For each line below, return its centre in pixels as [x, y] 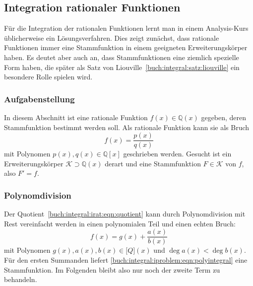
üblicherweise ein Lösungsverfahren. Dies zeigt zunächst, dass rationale [112, 37]
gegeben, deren [224, 117]
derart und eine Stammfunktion [153, 163]
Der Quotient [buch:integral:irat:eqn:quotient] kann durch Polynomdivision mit [125, 214]
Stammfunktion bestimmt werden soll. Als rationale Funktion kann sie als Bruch [127, 127]
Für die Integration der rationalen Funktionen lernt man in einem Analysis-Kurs [126, 28]
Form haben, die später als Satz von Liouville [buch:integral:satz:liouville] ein [122, 67]
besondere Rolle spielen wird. [48, 77]
